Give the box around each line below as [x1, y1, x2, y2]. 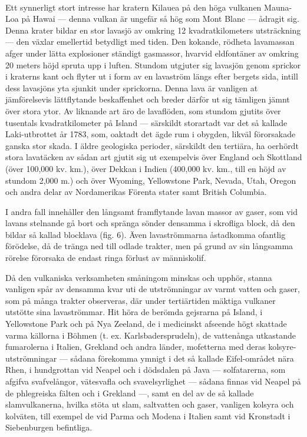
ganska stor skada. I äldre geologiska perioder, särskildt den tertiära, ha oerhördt [5, 139, 299, 151]
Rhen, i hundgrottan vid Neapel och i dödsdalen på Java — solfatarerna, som [5, 363, 286, 376]
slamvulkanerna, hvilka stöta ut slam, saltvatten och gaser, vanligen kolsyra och [5, 398, 294, 410]
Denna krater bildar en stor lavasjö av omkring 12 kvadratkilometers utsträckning [5, 24, 301, 36]
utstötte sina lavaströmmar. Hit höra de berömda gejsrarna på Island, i [5, 306, 263, 318]
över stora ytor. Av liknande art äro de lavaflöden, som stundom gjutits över [5, 104, 281, 117]
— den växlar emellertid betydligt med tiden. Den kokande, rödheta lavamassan [5, 35, 295, 48]
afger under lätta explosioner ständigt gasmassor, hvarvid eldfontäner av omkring [5, 47, 299, 59]
